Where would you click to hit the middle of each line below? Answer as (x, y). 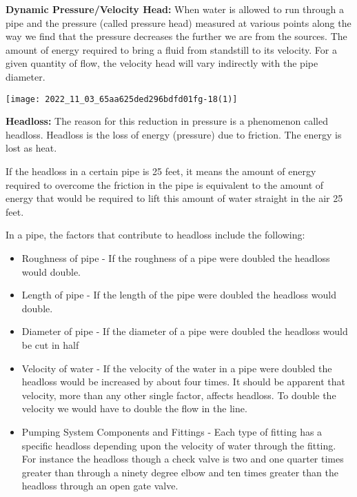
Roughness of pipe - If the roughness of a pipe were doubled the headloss (176, 257)
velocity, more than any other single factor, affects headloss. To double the (179, 395)
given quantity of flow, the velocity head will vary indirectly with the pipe (162, 63)
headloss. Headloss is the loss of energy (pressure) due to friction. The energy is (174, 134)
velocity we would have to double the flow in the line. (134, 408)
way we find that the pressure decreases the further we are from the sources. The (176, 36)
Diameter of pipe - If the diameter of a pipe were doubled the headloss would (185, 331)
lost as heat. (31, 148)
